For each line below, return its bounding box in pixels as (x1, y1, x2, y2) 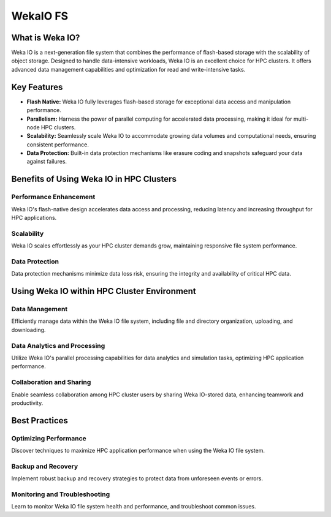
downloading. (11, 326, 46, 333)
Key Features (11, 81, 63, 92)
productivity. (11, 399, 44, 407)
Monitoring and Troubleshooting (11, 490, 110, 499)
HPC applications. (11, 214, 57, 222)
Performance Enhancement (11, 193, 96, 202)
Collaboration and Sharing (11, 378, 91, 387)
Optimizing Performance (11, 434, 87, 442)
